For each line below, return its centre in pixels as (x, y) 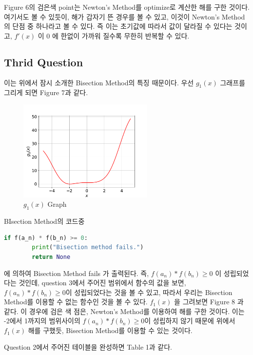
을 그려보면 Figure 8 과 (209, 302)
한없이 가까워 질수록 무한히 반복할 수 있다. (125, 35)
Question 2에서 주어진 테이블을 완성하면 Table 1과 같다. (88, 346)
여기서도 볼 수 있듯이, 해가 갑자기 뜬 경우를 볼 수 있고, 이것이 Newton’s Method (125, 16)
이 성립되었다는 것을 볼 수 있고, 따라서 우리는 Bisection (149, 292)
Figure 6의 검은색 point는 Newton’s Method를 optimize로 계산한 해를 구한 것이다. (127, 7)
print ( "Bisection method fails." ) (88, 247)
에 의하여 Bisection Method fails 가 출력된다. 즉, (77, 273)
